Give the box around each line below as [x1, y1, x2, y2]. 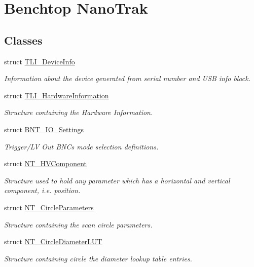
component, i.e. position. [4, 185, 81, 196]
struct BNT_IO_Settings [4, 124, 84, 134]
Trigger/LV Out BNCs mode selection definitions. [4, 141, 159, 151]
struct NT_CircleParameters [4, 202, 94, 212]
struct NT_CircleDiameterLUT [4, 236, 102, 247]
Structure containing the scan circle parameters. [4, 219, 153, 230]
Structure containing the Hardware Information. [4, 107, 153, 118]
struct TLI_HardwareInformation [4, 90, 109, 100]
